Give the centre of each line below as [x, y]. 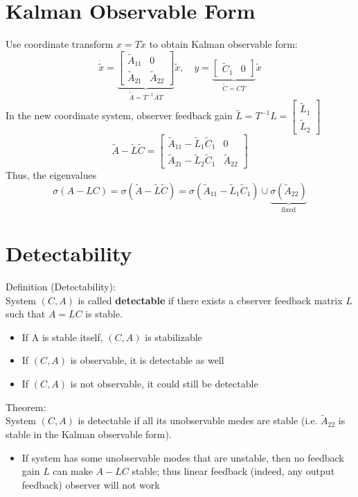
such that [26, 314]
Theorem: [26, 407]
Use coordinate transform [60, 44]
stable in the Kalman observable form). [89, 434]
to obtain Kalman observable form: [223, 44]
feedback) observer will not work [91, 484]
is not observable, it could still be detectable [164, 384]
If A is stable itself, [62, 337]
